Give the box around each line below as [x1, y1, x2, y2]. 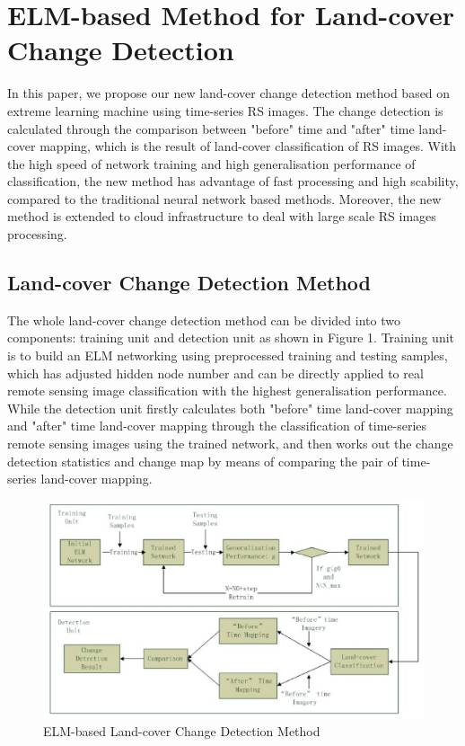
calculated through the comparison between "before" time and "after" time [7, 119, 415, 138]
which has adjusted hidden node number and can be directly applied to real [7, 363, 424, 382]
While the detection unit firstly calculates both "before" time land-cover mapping [7, 398, 453, 417]
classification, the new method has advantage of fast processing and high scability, [7, 172, 459, 191]
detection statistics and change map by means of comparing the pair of [7, 451, 398, 470]
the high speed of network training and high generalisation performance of [7, 154, 416, 173]
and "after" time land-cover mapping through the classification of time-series [7, 416, 427, 435]
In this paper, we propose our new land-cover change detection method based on [7, 84, 451, 102]
